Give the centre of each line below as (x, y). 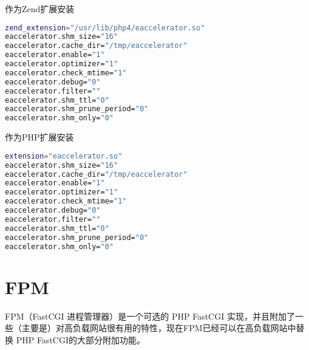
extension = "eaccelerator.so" (64, 156)
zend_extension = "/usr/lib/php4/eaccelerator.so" (105, 28)
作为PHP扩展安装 (39, 137)
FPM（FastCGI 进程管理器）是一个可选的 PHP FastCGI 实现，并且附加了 (150, 316)
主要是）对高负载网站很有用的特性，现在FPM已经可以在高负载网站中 (159, 328)
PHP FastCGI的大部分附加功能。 (80, 339)
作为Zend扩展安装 (40, 9)
